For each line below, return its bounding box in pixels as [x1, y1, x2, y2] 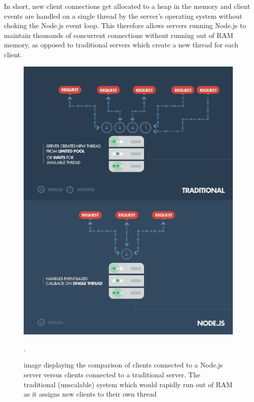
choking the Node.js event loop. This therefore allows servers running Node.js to [4, 20, 246, 31]
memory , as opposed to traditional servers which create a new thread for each [4, 39, 238, 50]
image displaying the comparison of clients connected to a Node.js [24, 360, 223, 370]
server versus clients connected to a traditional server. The [24, 369, 200, 379]
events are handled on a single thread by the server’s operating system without [4, 10, 243, 21]
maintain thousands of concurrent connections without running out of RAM [4, 30, 233, 40]
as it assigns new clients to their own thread [24, 389, 157, 399]
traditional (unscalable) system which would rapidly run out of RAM [24, 379, 233, 389]
